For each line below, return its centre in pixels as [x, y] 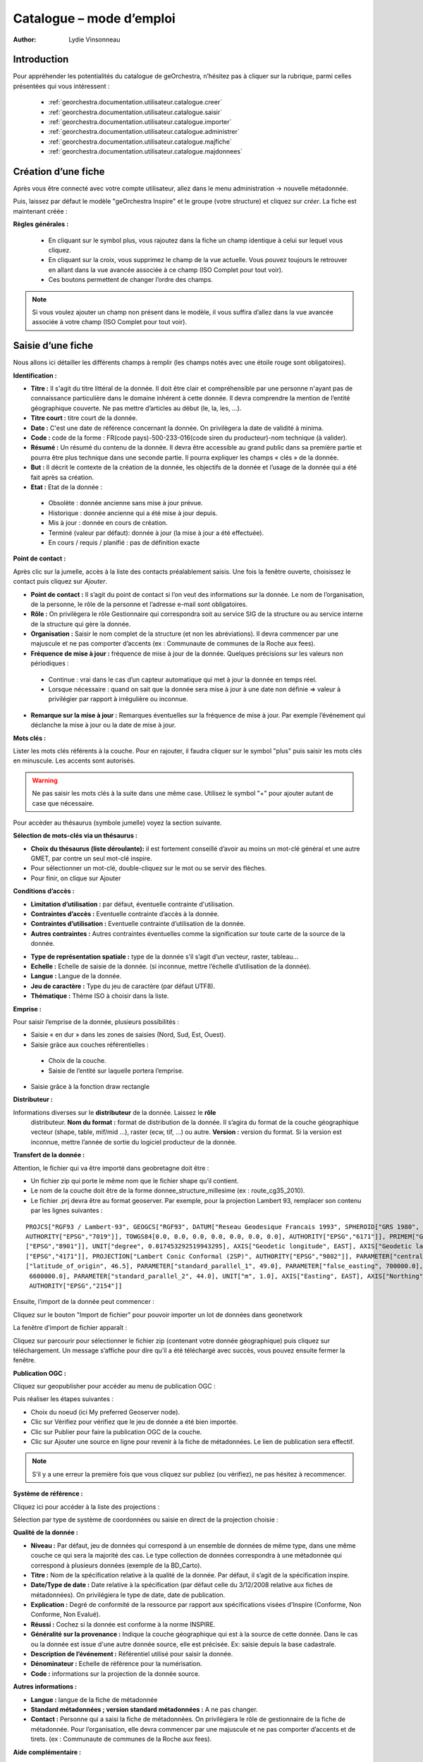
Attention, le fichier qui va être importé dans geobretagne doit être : [111, 1168]
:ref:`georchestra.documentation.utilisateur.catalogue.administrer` [144, 132]
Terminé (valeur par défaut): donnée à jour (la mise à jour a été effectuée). [156, 533]
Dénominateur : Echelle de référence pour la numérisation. [116, 1664]
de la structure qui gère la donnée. [81, 624]
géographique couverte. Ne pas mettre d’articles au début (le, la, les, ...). [136, 408]
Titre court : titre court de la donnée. [84, 418]
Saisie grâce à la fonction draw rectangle [90, 1086]
